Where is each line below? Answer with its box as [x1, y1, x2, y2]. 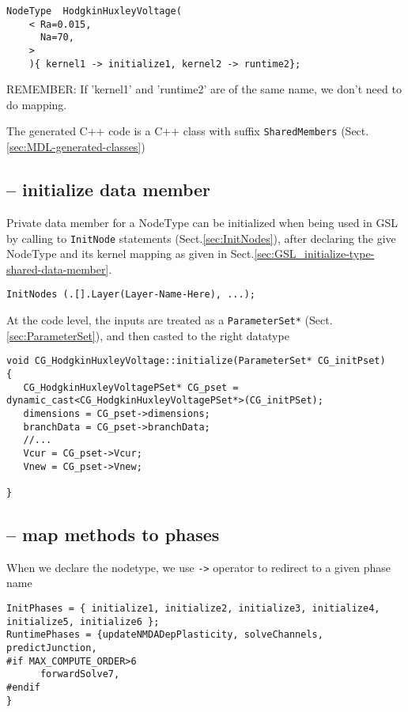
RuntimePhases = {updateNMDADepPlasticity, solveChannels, [6, 629, 323, 641]
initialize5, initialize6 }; [6, 615, 160, 627]
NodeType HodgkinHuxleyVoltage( [6, 6, 182, 17]
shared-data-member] [6, 260, 109, 277]
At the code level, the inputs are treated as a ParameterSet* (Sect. [6, 312, 333, 328]
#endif [6, 681, 40, 693]
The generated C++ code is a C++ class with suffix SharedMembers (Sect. [6, 123, 369, 139]
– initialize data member [6, 177, 211, 202]
